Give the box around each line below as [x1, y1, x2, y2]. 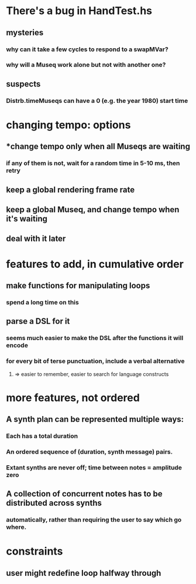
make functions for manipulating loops [6, 280, 150, 290]
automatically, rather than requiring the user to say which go [6, 516, 182, 524]
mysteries [6, 28, 44, 38]
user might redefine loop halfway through [6, 568, 161, 578]
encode [6, 341, 28, 350]
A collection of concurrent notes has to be [6, 489, 163, 499]
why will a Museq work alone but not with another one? [6, 61, 166, 69]
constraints [6, 545, 63, 558]
